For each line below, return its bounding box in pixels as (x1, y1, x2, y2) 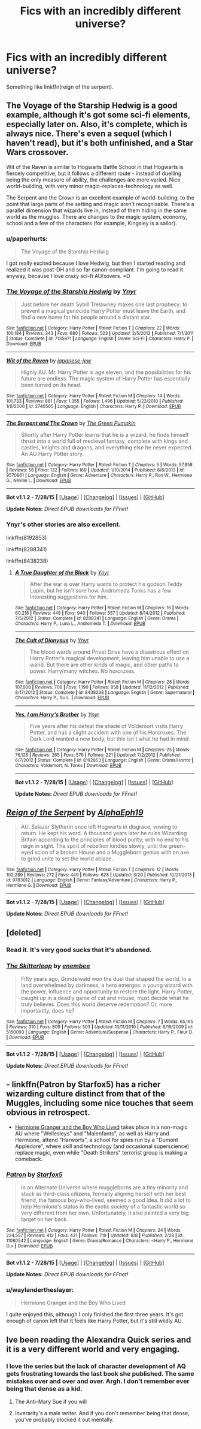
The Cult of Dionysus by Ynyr (14, 636, 89, 643)
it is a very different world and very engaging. (6, 1344, 180, 1354)
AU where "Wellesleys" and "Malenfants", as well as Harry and (14, 1129, 169, 1137)
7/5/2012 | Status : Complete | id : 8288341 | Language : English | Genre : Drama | (14, 615, 179, 621)
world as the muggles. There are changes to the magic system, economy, (6, 213, 187, 220)
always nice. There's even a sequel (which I (6, 129, 172, 139)
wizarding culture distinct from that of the (6, 1089, 166, 1099)
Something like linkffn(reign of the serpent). (6, 83, 114, 90)
